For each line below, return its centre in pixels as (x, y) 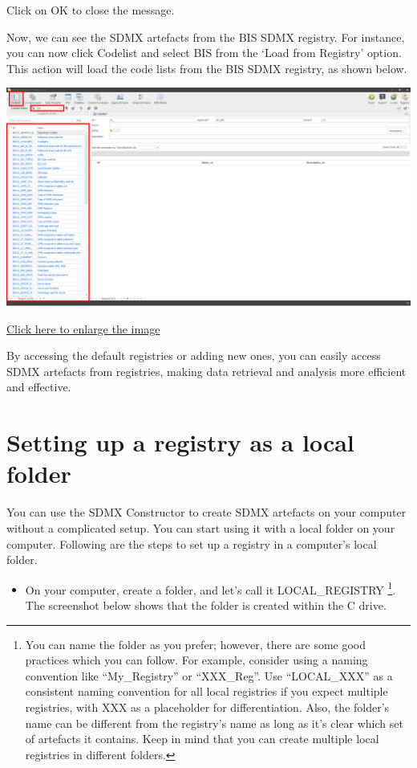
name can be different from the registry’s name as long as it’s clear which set (214, 723)
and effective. (39, 387)
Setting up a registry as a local (180, 442)
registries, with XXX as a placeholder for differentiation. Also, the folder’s (207, 707)
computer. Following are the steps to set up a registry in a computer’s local (192, 543)
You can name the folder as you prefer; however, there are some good (196, 644)
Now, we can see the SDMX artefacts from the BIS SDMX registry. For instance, (206, 37)
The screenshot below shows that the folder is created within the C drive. (206, 605)
